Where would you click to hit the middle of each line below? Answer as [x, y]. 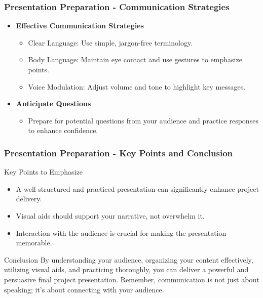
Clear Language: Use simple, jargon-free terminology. [110, 42]
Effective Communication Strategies [80, 26]
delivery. [29, 199]
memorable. [34, 243]
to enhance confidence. [63, 130]
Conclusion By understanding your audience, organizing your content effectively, [129, 259]
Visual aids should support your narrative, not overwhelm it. [110, 215]
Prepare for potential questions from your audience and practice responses [143, 120]
